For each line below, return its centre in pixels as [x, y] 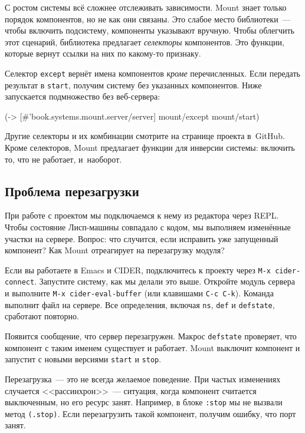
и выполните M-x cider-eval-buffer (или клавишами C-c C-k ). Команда [139, 293]
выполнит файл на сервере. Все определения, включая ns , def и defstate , [140, 304]
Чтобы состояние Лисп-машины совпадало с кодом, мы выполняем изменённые [148, 227]
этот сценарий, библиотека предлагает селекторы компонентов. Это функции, [145, 42]
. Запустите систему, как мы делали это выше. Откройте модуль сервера [165, 281]
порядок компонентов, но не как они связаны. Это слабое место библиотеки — [148, 19]
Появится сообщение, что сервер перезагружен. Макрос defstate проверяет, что [151, 336]
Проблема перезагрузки [72, 191]
